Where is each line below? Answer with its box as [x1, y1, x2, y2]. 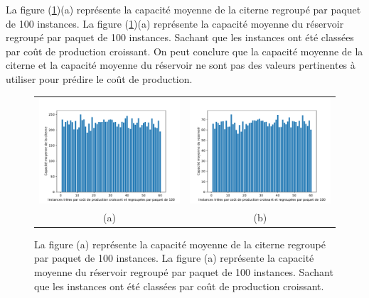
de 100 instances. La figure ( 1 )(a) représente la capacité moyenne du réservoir [6, 16, 344, 31]
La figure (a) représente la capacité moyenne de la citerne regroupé [34, 236, 326, 251]
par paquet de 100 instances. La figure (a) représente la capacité [34, 250, 314, 265]
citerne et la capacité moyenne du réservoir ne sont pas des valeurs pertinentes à [6, 57, 355, 72]
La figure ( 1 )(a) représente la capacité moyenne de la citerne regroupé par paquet [6, 2, 361, 16]
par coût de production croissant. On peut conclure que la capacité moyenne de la [6, 43, 363, 58]
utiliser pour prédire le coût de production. [6, 71, 193, 86]
